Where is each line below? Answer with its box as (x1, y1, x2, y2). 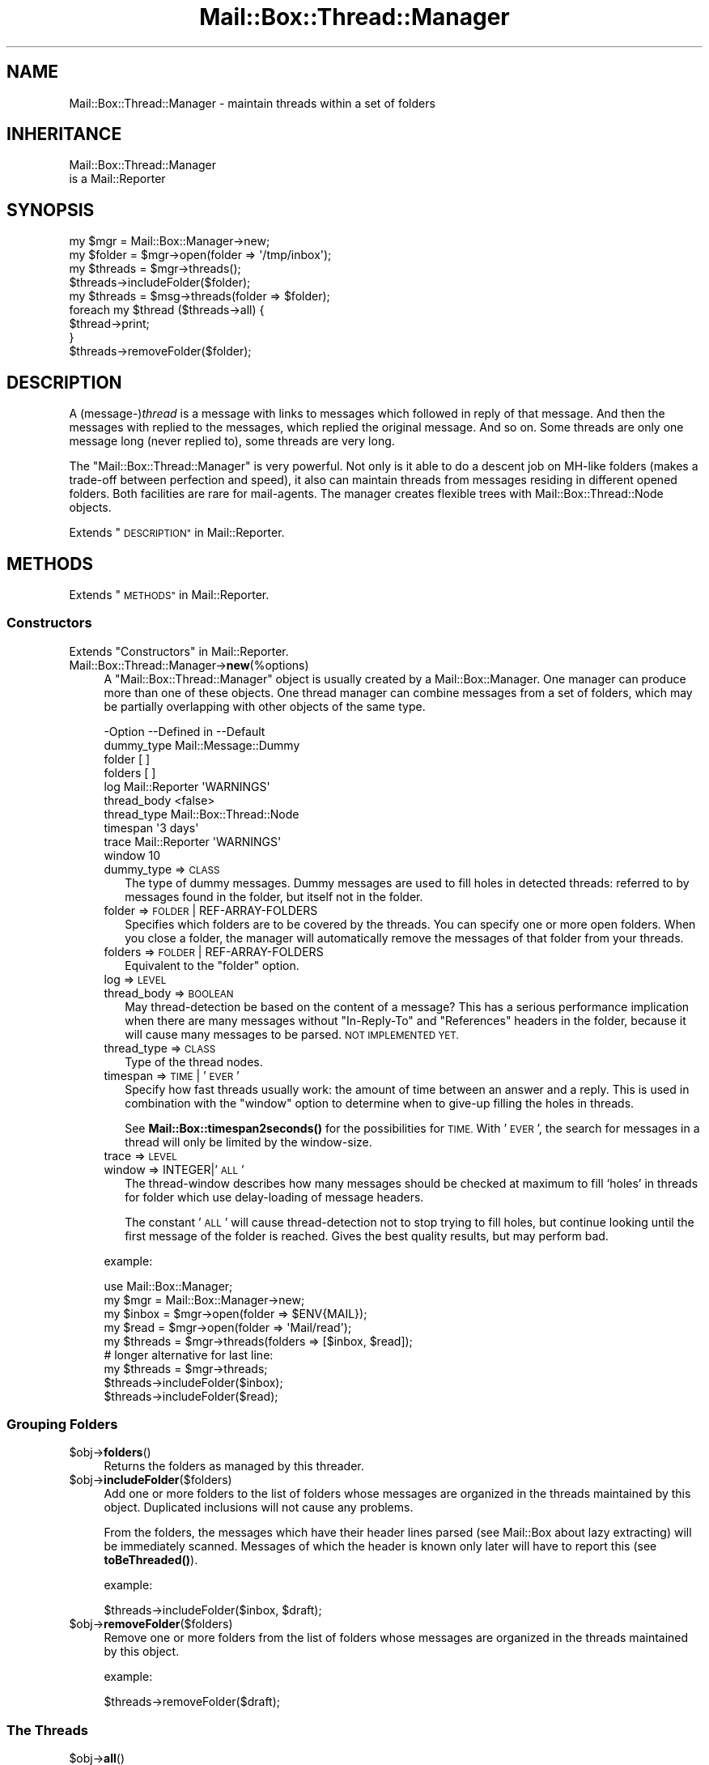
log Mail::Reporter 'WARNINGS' (104, 779, 270, 793)
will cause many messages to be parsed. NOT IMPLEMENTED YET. (125, 1027, 459, 1041)
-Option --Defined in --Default (104, 724, 265, 738)
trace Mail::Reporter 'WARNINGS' (104, 834, 282, 848)
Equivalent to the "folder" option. (125, 958, 299, 972)
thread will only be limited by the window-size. (125, 1134, 372, 1149)
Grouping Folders (6, 1416, 118, 1433)
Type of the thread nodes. (125, 1054, 263, 1069)
